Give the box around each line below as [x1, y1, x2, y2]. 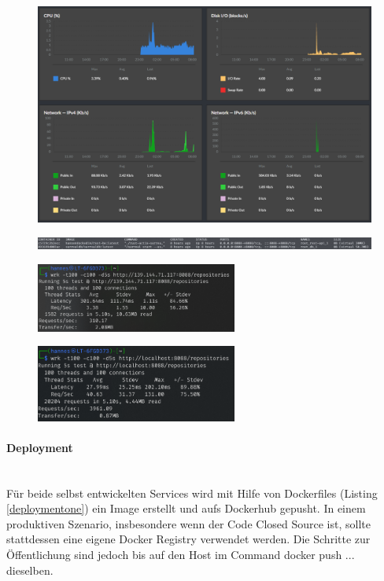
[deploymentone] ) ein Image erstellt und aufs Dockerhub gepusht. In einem [6, 500, 366, 517]
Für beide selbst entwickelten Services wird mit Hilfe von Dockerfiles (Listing [6, 484, 378, 501]
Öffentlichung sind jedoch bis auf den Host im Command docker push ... [6, 546, 355, 562]
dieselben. [6, 561, 54, 578]
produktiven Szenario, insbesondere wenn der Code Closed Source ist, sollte [6, 515, 371, 531]
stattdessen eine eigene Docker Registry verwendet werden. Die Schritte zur [6, 531, 371, 547]
